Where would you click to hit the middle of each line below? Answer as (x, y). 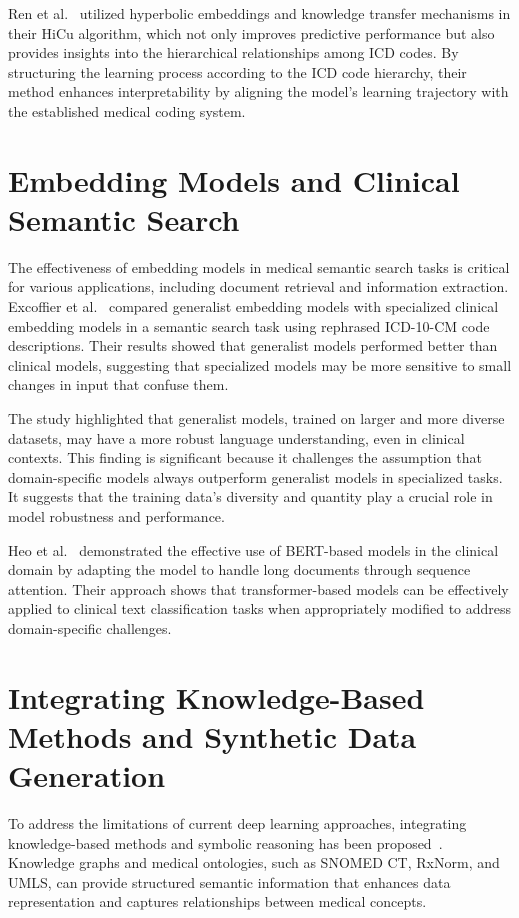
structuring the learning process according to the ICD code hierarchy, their (237, 71)
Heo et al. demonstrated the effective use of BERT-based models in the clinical (253, 549)
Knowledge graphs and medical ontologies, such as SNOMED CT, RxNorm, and (254, 862)
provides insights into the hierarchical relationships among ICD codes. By (233, 52)
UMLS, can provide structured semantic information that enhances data (229, 881)
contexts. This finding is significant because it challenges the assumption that (245, 457)
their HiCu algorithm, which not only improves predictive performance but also (251, 32)
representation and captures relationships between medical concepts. (217, 901)
